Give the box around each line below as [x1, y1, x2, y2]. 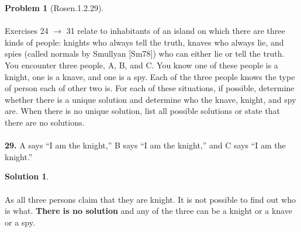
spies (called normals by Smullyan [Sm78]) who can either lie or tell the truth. [5, 47, 285, 60]
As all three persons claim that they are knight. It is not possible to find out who [5, 193, 296, 205]
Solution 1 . [5, 170, 49, 182]
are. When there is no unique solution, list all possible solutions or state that [5, 105, 280, 117]
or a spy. [5, 216, 35, 228]
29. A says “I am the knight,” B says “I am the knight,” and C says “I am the [5, 139, 286, 151]
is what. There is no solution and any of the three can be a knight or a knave [5, 205, 292, 217]
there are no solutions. [5, 116, 85, 128]
